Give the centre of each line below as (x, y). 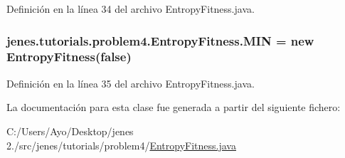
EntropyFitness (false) (69, 57)
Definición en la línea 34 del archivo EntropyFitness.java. (131, 9)
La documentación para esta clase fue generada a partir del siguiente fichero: (174, 107)
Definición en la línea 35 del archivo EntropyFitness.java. (131, 83)
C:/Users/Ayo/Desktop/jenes (70, 131)
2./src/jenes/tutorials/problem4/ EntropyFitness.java (121, 145)
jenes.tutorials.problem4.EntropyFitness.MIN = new (160, 40)
